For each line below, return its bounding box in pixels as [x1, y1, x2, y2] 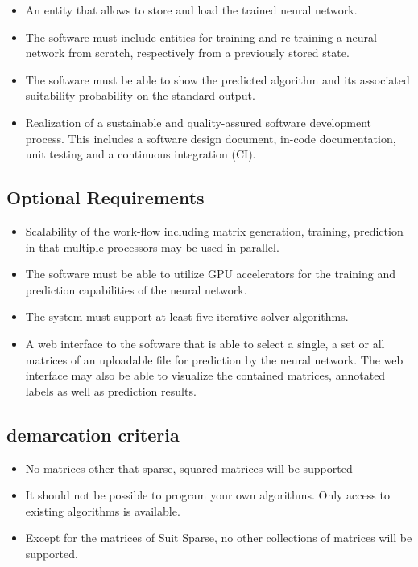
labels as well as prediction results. [25, 382, 197, 399]
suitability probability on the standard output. [25, 87, 255, 104]
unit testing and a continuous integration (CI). [25, 146, 256, 162]
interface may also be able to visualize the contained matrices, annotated [25, 367, 386, 384]
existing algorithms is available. [25, 502, 180, 519]
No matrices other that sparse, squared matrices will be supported [25, 459, 353, 476]
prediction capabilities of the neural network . [25, 281, 247, 298]
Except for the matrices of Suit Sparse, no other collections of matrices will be [25, 529, 412, 546]
